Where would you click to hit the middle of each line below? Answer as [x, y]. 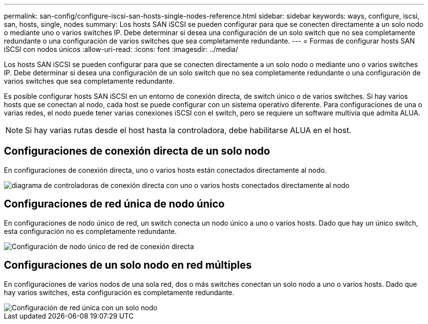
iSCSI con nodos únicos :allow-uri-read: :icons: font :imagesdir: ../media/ [121, 49]
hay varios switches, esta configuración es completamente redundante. [119, 292]
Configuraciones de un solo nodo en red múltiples [128, 265]
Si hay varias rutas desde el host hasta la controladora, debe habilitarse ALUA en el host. [188, 130]
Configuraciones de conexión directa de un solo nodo [137, 151]
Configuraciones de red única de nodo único [114, 204]
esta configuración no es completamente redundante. [90, 231]
